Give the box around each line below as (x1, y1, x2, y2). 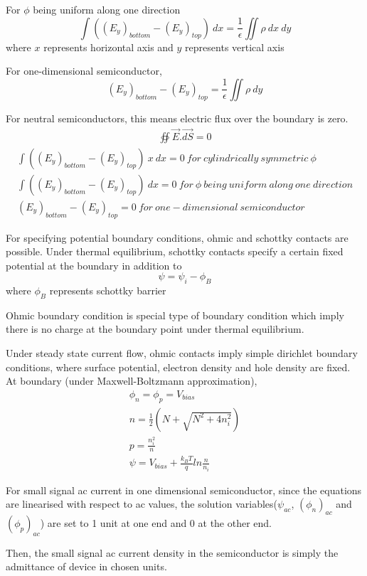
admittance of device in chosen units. (6, 559, 167, 574)
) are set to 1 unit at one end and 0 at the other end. (40, 516, 272, 530)
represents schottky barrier (49, 283, 166, 298)
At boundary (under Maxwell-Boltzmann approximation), (6, 373, 257, 388)
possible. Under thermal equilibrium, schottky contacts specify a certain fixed (6, 244, 344, 259)
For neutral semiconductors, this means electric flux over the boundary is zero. (6, 110, 349, 125)
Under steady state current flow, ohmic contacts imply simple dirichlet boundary (6, 346, 358, 361)
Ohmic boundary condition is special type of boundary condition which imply (6, 307, 344, 322)
